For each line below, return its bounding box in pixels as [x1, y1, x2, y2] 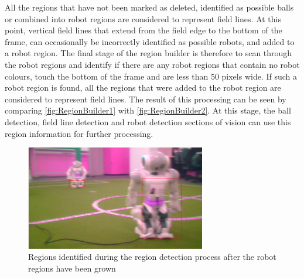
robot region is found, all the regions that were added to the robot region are [5, 81, 281, 94]
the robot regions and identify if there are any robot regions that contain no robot [5, 58, 300, 70]
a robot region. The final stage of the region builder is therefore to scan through [5, 47, 292, 59]
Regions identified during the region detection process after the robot [28, 250, 276, 263]
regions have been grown [28, 262, 116, 274]
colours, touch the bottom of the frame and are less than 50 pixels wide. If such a [5, 70, 298, 82]
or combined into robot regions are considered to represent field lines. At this [5, 12, 281, 25]
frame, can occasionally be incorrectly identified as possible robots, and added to [5, 35, 295, 47]
